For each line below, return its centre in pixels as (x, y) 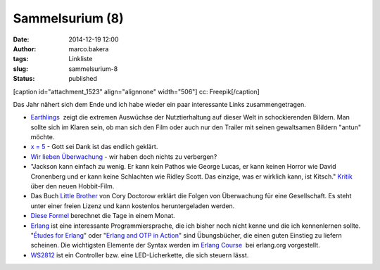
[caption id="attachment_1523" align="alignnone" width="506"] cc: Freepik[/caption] (136, 91)
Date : (21, 39)
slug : (20, 69)
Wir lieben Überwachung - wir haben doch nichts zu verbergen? (124, 156)
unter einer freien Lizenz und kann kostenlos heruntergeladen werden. (133, 206)
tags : (21, 59)
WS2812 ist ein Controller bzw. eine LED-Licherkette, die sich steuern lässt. (140, 255)
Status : (24, 79)
